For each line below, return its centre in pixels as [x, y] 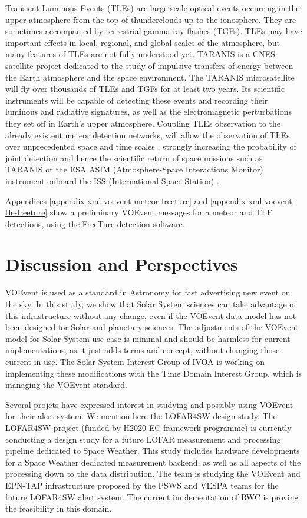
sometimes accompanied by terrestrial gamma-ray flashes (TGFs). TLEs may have [154, 31]
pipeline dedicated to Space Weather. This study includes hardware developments [153, 451]
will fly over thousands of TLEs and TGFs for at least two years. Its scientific [145, 89]
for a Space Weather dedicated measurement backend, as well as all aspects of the [153, 462]
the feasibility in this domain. [59, 508]
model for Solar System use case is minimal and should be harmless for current [148, 338]
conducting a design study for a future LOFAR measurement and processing [143, 439]
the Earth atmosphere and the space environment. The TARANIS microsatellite [150, 77]
